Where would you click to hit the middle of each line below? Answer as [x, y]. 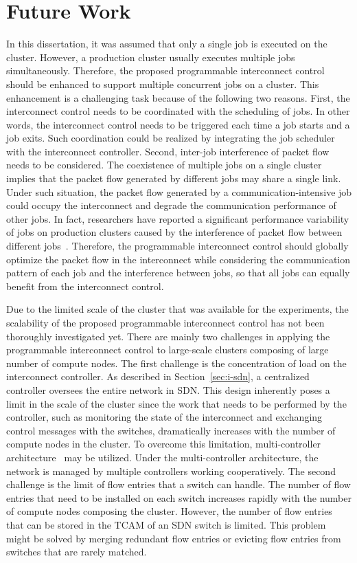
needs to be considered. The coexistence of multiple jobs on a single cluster [164, 165]
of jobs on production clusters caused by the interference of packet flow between [174, 232]
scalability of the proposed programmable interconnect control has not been [165, 322]
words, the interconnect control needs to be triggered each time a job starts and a [178, 124]
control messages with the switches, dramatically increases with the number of [171, 430]
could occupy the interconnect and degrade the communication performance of [171, 205]
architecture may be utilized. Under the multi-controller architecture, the [162, 457]
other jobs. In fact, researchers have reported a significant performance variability [178, 218]
